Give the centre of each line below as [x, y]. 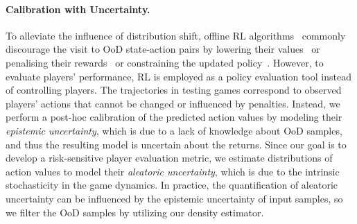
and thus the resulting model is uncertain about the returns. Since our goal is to [176, 144]
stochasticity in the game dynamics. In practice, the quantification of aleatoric [172, 185]
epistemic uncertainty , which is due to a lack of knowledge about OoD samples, [174, 130]
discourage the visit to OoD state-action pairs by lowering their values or [163, 49]
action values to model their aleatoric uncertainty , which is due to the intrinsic [173, 171]
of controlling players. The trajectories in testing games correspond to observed [174, 90]
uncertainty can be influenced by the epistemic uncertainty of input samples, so [174, 198]
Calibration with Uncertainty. [78, 9]
